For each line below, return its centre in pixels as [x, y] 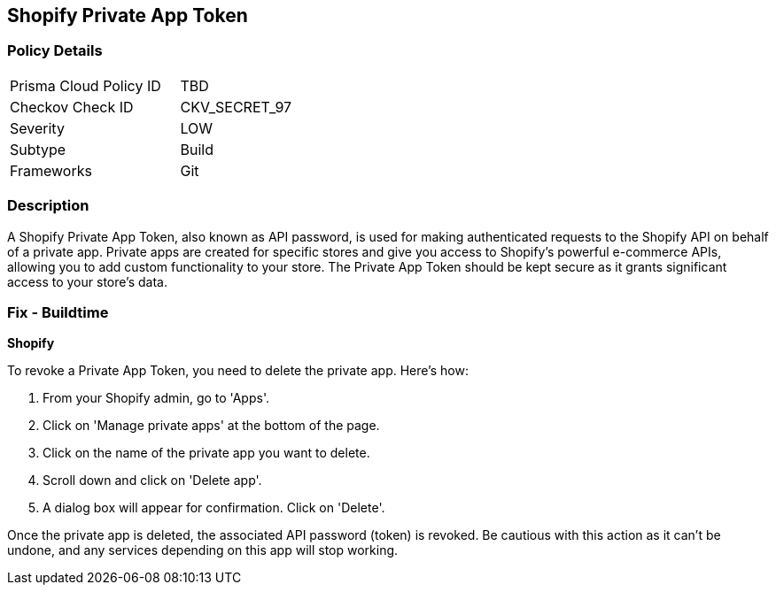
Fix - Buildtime [58, 312]
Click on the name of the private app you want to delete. [206, 453]
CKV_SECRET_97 [236, 107]
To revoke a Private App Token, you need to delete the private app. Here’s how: [238, 371]
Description [48, 206]
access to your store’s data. [87, 281]
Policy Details [55, 51]
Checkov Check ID [72, 107]
